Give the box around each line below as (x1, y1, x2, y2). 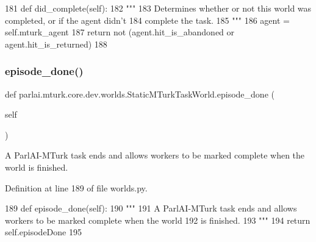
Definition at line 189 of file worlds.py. (5, 181, 148, 194)
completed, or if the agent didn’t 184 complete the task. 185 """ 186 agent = (5, 13, 290, 26)
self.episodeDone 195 (5, 226, 82, 238)
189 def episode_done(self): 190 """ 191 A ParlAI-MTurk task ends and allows (5, 202, 297, 215)
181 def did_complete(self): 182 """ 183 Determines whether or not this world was (5, 2, 312, 14)
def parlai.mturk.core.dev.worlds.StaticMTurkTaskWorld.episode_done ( (5, 87, 275, 100)
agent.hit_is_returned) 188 (5, 37, 107, 50)
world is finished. (5, 160, 68, 173)
